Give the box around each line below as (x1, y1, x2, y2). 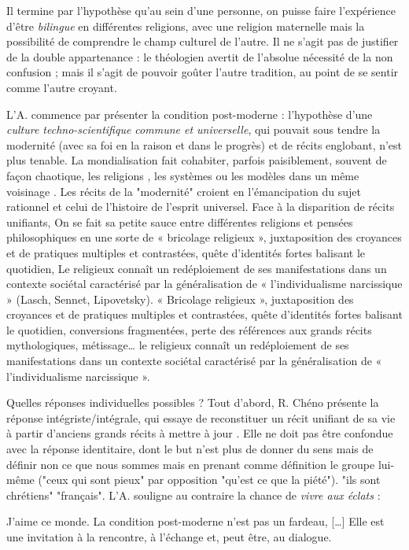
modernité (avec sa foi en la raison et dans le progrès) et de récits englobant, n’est (6, 136, 403, 153)
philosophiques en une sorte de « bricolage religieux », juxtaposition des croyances (6, 229, 402, 245)
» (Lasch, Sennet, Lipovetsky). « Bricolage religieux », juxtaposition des (6, 290, 354, 307)
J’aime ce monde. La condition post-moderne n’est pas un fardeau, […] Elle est (6, 513, 385, 530)
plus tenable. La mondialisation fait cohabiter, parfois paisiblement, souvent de (6, 152, 387, 168)
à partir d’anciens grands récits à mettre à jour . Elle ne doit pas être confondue (6, 425, 393, 441)
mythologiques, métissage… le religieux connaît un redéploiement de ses (6, 337, 349, 353)
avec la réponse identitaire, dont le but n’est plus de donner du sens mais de (6, 441, 374, 457)
